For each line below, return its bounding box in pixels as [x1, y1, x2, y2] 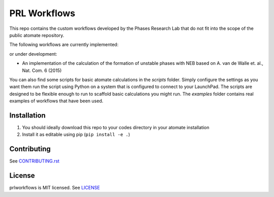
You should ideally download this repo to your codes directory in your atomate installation [22, 124, 210, 130]
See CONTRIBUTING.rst [9, 158, 60, 164]
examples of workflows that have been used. [9, 98, 104, 104]
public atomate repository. [9, 32, 64, 38]
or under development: [9, 51, 57, 57]
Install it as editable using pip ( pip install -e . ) [22, 132, 130, 138]
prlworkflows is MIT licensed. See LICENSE [9, 185, 100, 191]
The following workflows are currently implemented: [9, 42, 119, 48]
